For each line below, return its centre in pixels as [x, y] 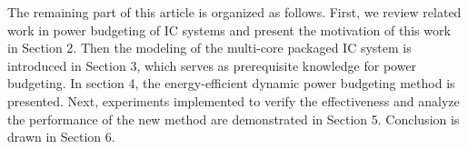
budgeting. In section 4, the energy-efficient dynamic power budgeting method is [231, 83]
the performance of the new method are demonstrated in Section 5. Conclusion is [234, 119]
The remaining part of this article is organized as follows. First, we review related [234, 12]
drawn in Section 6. [61, 137]
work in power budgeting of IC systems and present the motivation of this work [229, 30]
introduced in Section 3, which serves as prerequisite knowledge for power [212, 65]
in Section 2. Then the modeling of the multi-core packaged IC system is [209, 48]
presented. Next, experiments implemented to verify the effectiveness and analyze [234, 100]
